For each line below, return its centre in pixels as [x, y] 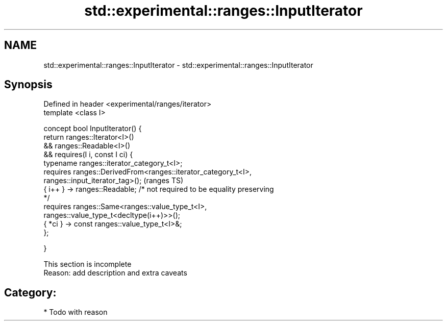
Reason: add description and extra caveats [115, 273]
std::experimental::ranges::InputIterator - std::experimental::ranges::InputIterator [178, 65]
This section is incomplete [88, 264]
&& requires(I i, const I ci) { [88, 155]
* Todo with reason [76, 312]
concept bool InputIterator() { [93, 129]
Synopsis [28, 85]
